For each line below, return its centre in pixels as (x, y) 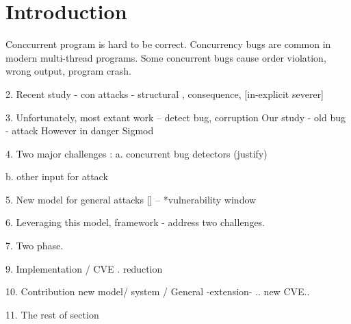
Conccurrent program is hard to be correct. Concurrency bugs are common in (168, 44)
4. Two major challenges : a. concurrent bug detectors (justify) (136, 153)
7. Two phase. (35, 246)
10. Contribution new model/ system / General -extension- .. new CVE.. (158, 291)
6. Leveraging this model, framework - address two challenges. (135, 222)
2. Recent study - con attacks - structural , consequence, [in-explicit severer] (165, 94)
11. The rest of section (52, 314)
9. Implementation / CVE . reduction (84, 268)
